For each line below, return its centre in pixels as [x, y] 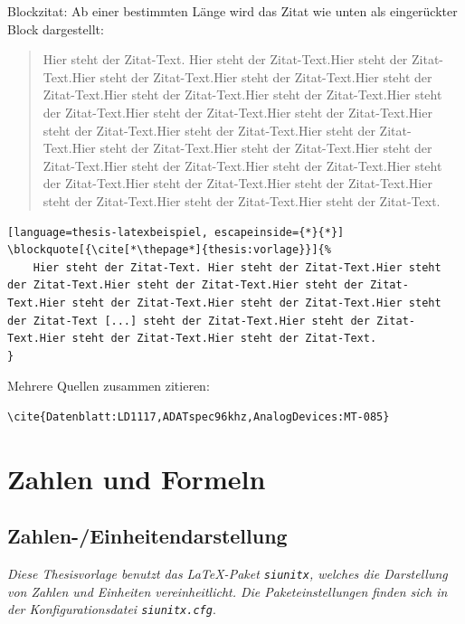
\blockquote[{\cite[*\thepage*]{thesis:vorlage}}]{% [169, 250]
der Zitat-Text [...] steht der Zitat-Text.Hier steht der [189, 321]
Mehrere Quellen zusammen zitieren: [109, 386]
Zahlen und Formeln [137, 478]
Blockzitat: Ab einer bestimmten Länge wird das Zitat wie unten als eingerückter [232, 11]
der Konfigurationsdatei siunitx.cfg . [112, 609]
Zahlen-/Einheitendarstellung [147, 536]
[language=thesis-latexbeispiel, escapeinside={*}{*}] [176, 232]
